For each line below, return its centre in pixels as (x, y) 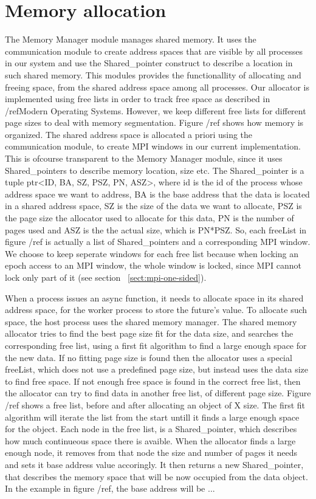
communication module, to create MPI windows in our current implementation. (153, 146)
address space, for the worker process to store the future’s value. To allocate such (156, 310)
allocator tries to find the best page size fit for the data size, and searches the (149, 333)
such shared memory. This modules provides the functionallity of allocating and (153, 74)
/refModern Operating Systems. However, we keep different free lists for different (156, 110)
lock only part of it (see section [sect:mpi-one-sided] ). (106, 277)
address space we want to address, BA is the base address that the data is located (157, 194)
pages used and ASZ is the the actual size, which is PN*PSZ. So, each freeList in (156, 229)
